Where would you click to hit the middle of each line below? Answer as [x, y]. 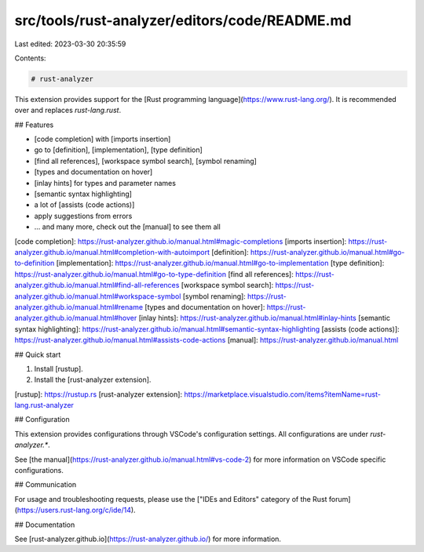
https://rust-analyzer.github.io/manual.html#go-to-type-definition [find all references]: [154, 274]
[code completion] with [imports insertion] [102, 139]
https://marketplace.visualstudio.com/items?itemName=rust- [282, 394]
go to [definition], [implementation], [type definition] [119, 150]
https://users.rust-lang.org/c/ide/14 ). [77, 510]
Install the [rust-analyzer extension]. [93, 379]
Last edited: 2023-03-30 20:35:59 [70, 44]
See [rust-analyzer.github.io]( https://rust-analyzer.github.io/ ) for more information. [148, 539]
